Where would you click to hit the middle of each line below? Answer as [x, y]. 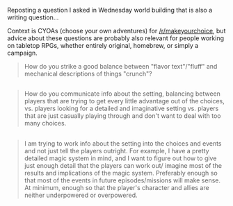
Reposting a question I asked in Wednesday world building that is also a [110, 10]
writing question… [33, 17]
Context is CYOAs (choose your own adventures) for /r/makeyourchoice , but [116, 31]
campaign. [23, 53]
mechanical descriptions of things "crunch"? [88, 74]
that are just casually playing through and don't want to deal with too [122, 116]
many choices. [45, 123]
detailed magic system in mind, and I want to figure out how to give [120, 158]
